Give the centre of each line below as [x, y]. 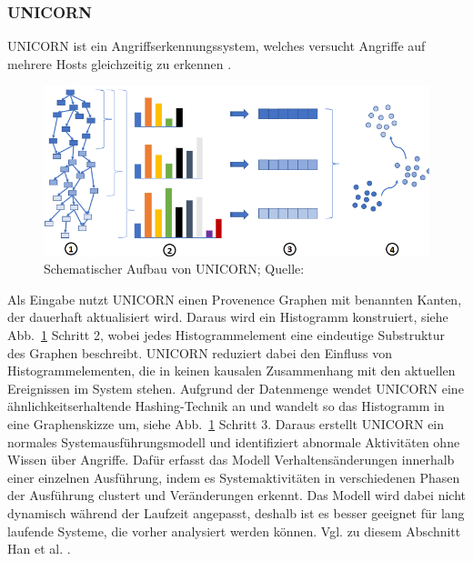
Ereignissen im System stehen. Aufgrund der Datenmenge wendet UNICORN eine [236, 388]
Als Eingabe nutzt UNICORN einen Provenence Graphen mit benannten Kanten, [235, 299]
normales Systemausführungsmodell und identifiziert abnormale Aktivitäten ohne [234, 441]
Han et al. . [39, 549]
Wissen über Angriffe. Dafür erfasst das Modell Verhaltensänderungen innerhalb [231, 460]
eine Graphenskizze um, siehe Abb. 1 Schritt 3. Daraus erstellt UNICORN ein [226, 423]
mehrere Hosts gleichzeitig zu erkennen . [120, 63]
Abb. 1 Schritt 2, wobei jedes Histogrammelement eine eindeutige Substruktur [226, 335]
